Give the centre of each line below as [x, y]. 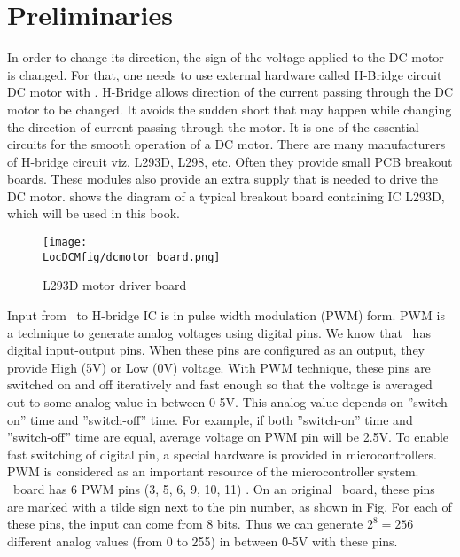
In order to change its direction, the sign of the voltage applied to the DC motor [226, 57]
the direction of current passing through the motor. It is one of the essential [213, 126]
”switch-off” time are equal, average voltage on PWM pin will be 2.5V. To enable [228, 437]
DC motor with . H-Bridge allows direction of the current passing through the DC [230, 92]
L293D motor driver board [115, 285]
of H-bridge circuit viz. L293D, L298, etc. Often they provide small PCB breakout [230, 161]
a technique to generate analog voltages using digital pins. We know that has [219, 332]
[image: [65, 243]
